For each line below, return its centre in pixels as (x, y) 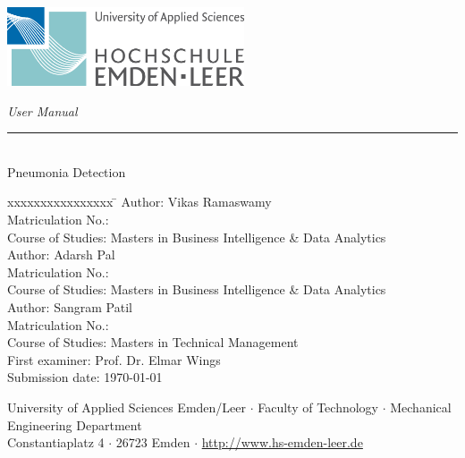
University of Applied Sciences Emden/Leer (127, 407)
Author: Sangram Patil (70, 307)
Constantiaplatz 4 (56, 442)
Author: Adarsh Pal (61, 254)
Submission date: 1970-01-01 (85, 377)
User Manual (42, 110)
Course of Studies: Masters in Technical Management (153, 342)
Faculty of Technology (318, 407)
